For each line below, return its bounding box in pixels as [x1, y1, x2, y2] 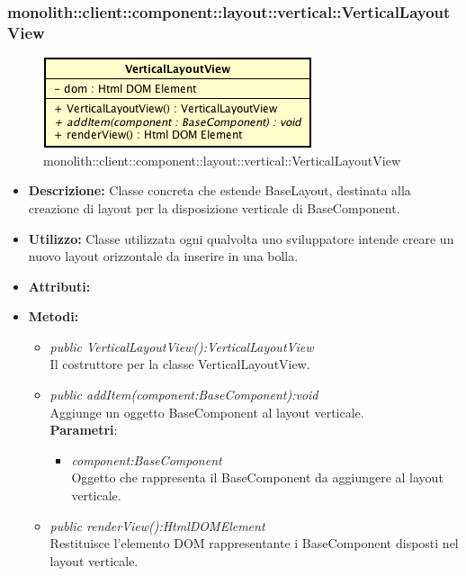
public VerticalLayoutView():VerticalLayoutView [49, 337, 314, 355]
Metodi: [28, 307, 79, 326]
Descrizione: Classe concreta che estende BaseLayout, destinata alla [28, 181, 411, 200]
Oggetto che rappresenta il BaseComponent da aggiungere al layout [71, 468, 444, 487]
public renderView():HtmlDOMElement [49, 516, 265, 535]
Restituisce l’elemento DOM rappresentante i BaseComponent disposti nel [49, 534, 459, 553]
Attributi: [28, 276, 91, 295]
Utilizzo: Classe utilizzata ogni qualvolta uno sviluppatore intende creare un [28, 229, 454, 247]
